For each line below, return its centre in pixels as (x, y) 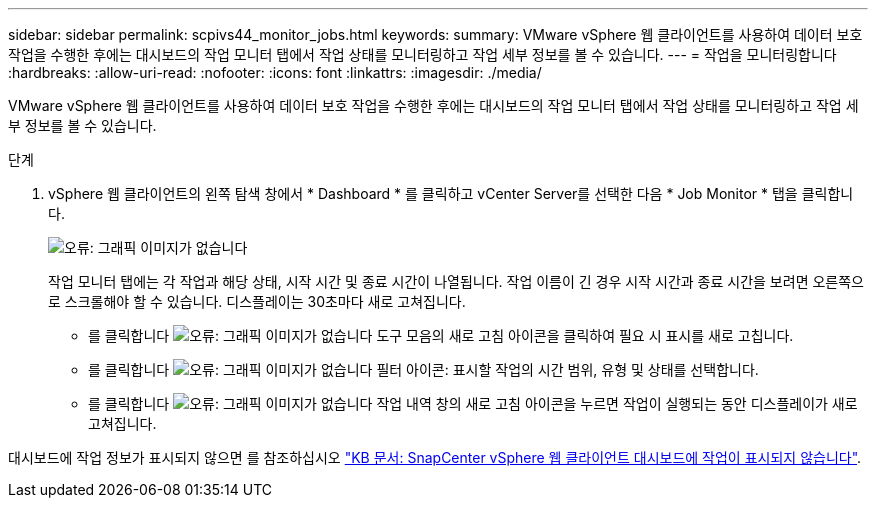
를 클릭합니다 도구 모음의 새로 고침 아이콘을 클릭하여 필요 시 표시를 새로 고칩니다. (441, 335)
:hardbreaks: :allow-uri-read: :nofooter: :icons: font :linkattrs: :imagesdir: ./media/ (275, 72)
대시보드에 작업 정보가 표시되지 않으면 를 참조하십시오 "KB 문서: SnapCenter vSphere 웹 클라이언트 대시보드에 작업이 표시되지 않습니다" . (435, 457)
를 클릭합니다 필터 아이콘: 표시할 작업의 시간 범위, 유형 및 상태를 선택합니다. (423, 369)
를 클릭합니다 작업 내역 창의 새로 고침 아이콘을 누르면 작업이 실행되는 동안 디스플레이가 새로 (473, 403)
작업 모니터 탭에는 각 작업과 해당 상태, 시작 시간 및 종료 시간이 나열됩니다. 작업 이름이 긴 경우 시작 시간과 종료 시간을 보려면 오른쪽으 (456, 281)
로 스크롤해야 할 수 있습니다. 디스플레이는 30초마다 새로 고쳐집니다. (257, 301)
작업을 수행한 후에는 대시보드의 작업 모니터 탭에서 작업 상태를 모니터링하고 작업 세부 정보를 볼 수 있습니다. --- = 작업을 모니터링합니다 (422, 54)
